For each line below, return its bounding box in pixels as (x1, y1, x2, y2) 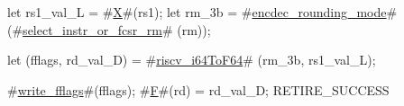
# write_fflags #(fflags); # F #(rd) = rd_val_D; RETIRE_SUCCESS (7, 80, 390, 99)
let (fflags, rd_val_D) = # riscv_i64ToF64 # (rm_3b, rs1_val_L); (7, 50, 376, 69)
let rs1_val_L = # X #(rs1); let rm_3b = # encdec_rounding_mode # (7, 3, 398, 21)
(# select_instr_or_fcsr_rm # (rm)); (7, 20, 211, 39)
